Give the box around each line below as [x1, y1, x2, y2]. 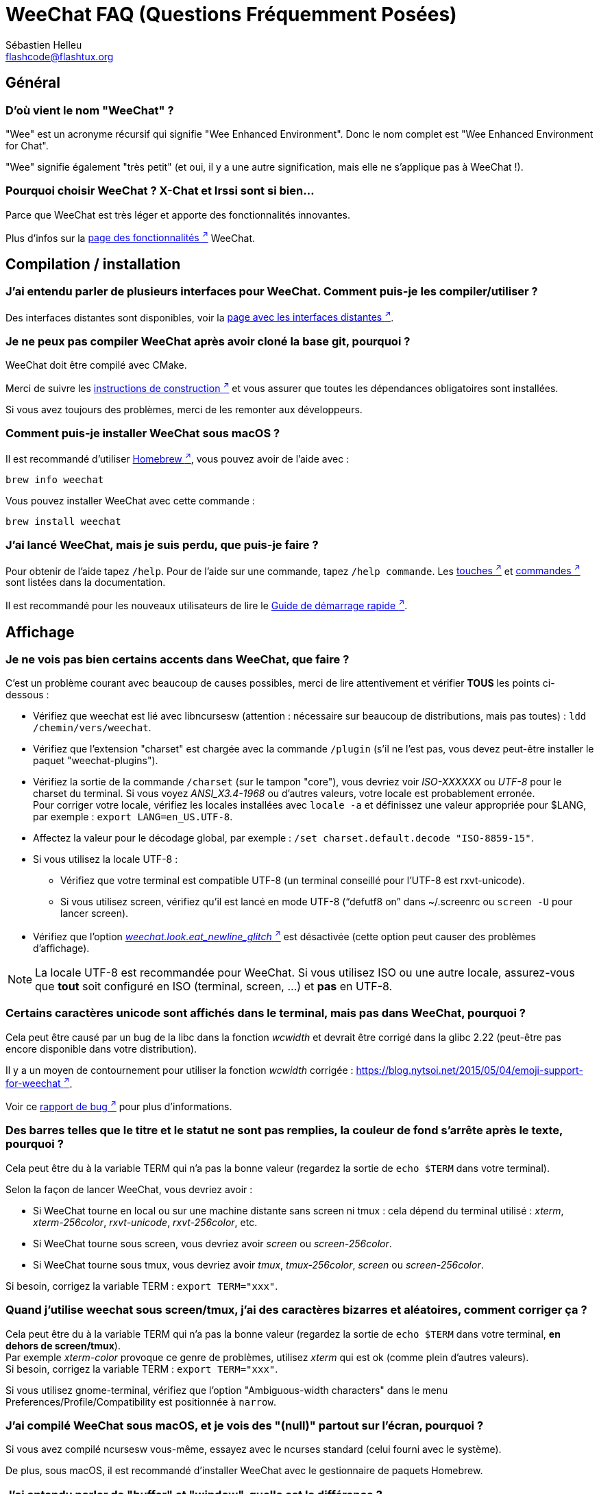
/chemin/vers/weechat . [33, 722, 151, 734]
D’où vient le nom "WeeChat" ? [5, 103, 174, 117]
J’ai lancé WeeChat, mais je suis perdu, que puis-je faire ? [5, 538, 319, 552]
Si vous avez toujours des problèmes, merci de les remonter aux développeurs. [5, 403, 363, 415]
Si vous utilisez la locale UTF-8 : [33, 853, 178, 866]
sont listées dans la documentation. [5, 576, 166, 589]
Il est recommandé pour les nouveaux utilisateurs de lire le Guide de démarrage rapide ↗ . [5, 598, 408, 612]
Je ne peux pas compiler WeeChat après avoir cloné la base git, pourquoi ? [5, 334, 411, 348]
